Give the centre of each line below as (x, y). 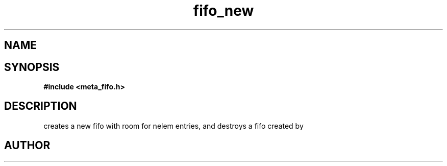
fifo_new (224, 11)
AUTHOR (27, 146)
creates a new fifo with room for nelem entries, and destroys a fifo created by (173, 126)
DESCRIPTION (41, 106)
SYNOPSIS (32, 67)
